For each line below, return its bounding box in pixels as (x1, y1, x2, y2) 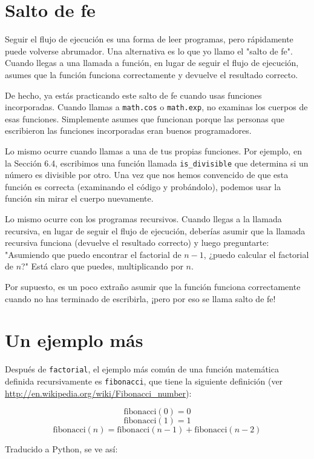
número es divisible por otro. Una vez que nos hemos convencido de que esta (5, 168, 289, 181)
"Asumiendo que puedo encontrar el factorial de (5, 248, 182, 260)
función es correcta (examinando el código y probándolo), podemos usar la (5, 180, 281, 193)
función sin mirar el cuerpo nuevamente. (5, 192, 154, 205)
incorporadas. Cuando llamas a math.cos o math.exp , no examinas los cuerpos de (5, 101, 308, 113)
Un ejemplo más (5, 328, 143, 352)
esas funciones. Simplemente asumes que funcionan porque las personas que (5, 112, 284, 125)
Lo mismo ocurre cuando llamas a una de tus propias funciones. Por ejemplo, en (5, 144, 302, 157)
